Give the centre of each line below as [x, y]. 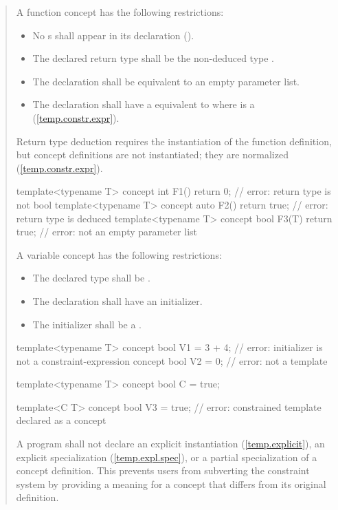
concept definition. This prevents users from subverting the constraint [163, 470]
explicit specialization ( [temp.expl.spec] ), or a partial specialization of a [167, 457]
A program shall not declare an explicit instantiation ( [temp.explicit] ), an [170, 444]
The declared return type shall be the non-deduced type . [153, 58]
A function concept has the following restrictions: [120, 12]
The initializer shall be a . [87, 324]
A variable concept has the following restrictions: [119, 254]
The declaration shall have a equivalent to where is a [144, 104]
